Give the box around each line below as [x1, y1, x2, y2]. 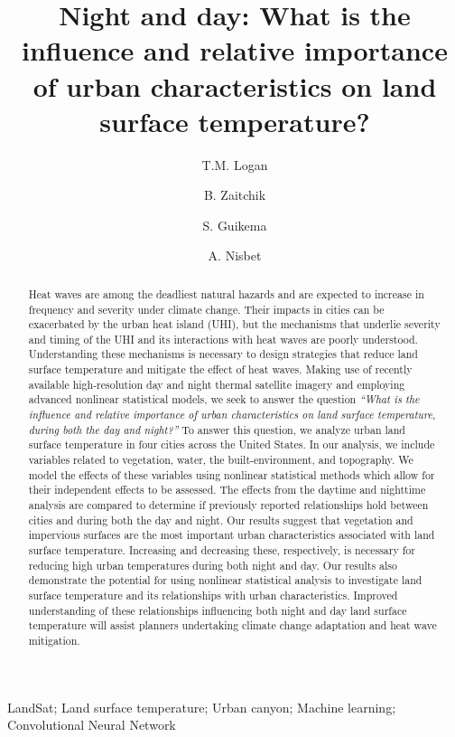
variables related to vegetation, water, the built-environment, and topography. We [28, 452, 413, 468]
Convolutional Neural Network [7, 715, 176, 734]
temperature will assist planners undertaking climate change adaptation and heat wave [28, 618, 437, 633]
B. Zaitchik [203, 185, 266, 204]
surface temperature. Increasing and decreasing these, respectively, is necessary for [28, 543, 415, 558]
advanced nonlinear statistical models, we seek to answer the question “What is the [28, 392, 420, 407]
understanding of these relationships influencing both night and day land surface [28, 602, 407, 618]
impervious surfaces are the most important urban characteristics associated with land [28, 527, 435, 543]
